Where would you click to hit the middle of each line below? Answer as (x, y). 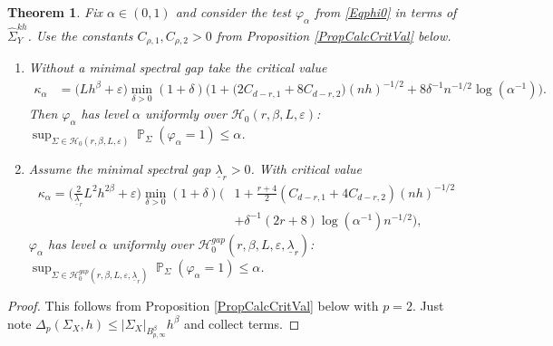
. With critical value (306, 168)
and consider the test (233, 12)
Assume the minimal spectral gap (120, 168)
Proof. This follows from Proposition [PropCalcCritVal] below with (193, 306)
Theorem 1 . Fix (55, 12)
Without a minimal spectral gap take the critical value (178, 67)
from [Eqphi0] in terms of (386, 12)
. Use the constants (80, 35)
